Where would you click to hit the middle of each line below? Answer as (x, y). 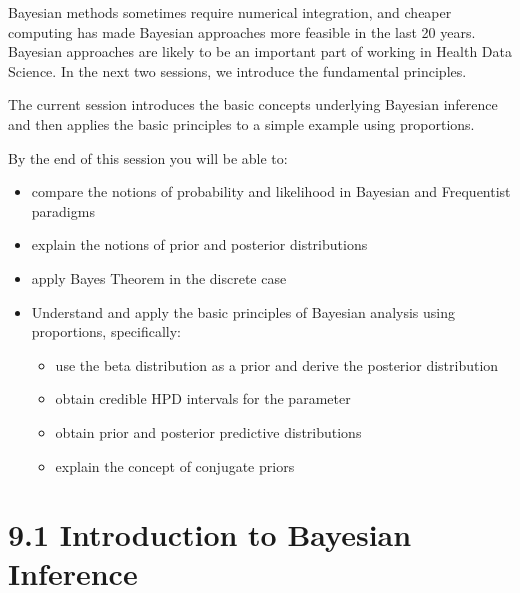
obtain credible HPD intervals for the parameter (203, 398)
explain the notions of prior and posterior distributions (199, 244)
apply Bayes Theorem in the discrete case (159, 277)
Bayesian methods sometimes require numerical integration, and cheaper (230, 12)
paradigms (63, 210)
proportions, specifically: (106, 331)
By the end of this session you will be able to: (148, 157)
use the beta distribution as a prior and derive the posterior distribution (277, 364)
